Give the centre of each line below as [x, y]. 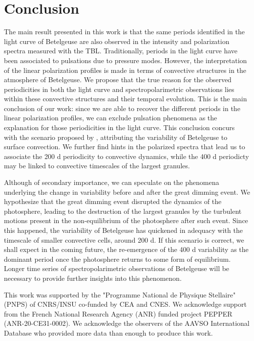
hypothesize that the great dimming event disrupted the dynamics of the [113, 201]
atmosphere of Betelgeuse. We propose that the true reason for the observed [118, 80]
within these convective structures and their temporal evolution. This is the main [126, 99]
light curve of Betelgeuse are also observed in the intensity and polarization [117, 41]
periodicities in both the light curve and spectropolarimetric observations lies [119, 89]
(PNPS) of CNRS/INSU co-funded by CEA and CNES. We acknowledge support [125, 304]
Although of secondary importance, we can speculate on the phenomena [112, 182]
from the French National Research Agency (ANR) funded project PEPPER [118, 313]
